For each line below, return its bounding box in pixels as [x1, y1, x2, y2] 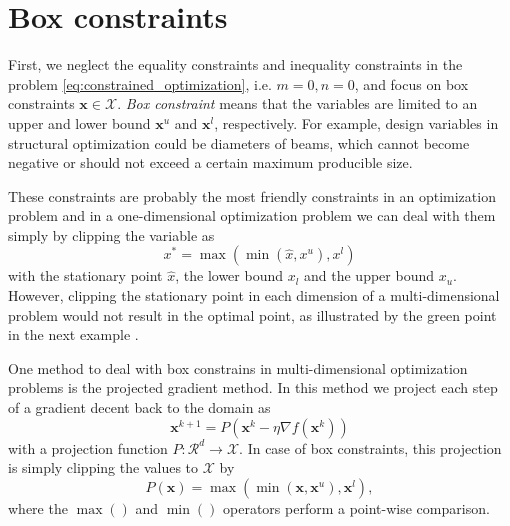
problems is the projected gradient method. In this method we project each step [8, 377, 498, 398]
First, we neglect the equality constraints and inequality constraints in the [8, 54, 463, 75]
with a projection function [8, 437, 168, 458]
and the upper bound [304, 265, 435, 286]
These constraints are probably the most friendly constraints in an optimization [8, 185, 496, 206]
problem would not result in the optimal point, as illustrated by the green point [8, 304, 497, 325]
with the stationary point [8, 265, 163, 286]
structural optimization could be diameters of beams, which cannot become [8, 132, 470, 153]
